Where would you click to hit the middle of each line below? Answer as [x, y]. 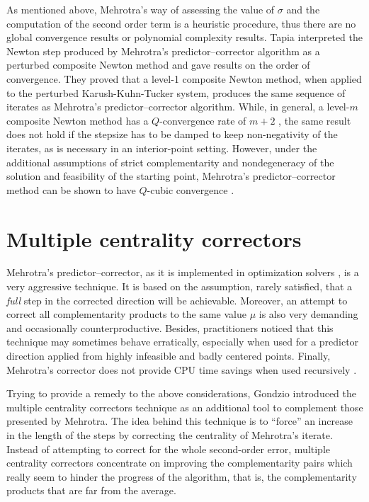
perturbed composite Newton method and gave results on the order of [158, 65]
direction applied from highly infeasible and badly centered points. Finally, [169, 355]
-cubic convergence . [191, 189]
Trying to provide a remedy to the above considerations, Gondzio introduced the [181, 393]
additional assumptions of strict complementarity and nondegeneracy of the [170, 162]
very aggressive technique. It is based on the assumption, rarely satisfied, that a [180, 286]
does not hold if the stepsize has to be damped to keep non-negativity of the [172, 134]
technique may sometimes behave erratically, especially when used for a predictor [183, 342]
